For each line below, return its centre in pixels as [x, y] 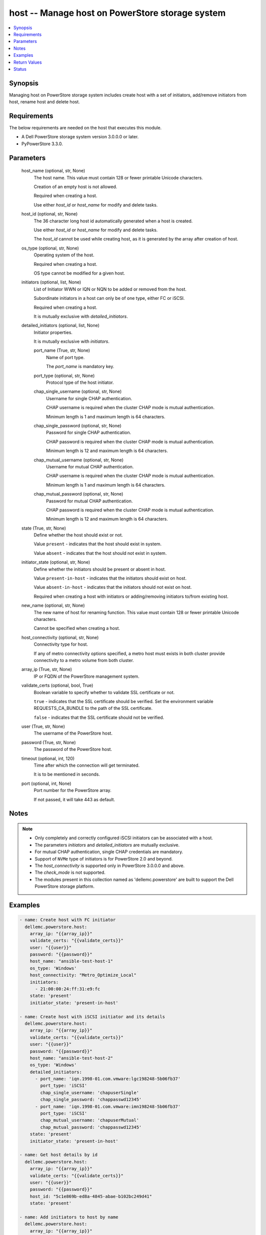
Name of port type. [65, 357]
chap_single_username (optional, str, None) [78, 391]
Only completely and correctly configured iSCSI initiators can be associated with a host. [124, 838]
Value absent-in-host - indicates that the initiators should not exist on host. [113, 587]
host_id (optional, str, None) [50, 214]
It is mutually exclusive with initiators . [72, 341]
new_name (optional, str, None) [53, 606]
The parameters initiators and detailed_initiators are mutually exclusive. [107, 845]
